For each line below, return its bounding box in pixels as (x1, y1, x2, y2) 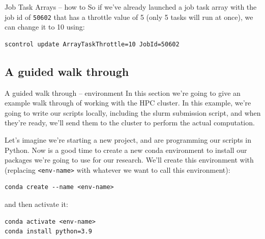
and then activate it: (5, 199, 68, 209)
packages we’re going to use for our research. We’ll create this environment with (5, 154, 254, 165)
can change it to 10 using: (5, 21, 85, 32)
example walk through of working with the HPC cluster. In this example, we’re (5, 97, 251, 108)
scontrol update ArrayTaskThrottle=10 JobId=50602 (5, 40, 180, 48)
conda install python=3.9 (5, 228, 92, 235)
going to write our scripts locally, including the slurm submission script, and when (5, 107, 261, 118)
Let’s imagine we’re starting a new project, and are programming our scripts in (5, 135, 251, 145)
